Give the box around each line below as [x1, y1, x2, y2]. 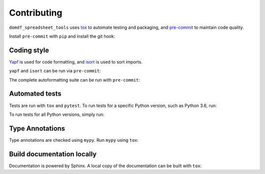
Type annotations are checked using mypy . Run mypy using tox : [9, 137, 139, 143]
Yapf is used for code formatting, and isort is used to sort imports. [9, 59, 143, 65]
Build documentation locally [9, 150, 97, 158]
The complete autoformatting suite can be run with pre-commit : [9, 77, 140, 83]
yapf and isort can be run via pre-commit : [9, 68, 101, 74]
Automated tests [9, 89, 61, 98]
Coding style [9, 46, 49, 54]
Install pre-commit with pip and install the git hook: [9, 33, 115, 39]
